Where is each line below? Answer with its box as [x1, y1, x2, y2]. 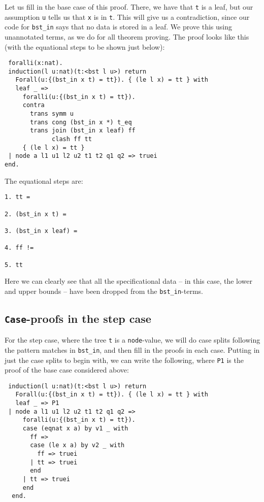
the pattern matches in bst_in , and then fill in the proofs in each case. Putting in [5, 344, 260, 355]
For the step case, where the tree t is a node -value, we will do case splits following [5, 334, 260, 345]
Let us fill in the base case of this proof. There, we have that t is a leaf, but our [5, 2, 253, 12]
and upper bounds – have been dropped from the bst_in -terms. [5, 285, 203, 296]
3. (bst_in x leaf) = [5, 227, 78, 235]
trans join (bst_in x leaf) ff [30, 127, 136, 135]
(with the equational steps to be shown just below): [5, 41, 165, 52]
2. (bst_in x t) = [5, 210, 67, 218]
